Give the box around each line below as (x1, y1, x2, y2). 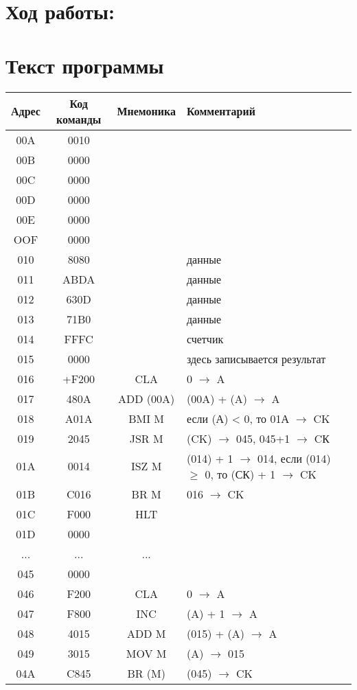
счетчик (186, 330, 224, 347)
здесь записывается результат (186, 350, 326, 367)
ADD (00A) (118, 390, 175, 406)
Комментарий (186, 103, 255, 119)
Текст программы (5, 51, 164, 79)
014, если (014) (257, 450, 331, 466)
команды (56, 111, 102, 127)
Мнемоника (117, 103, 176, 119)
